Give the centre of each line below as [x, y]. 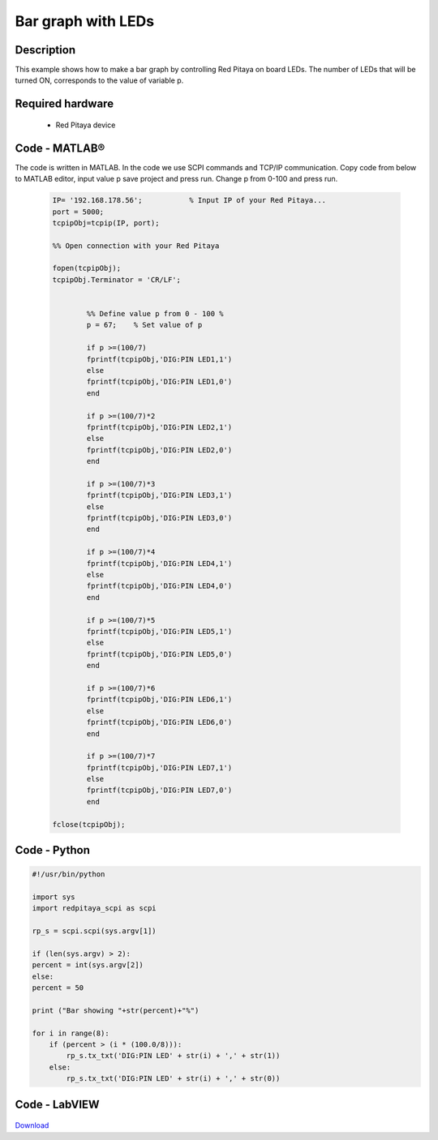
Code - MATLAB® [60, 148]
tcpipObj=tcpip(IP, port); [106, 223]
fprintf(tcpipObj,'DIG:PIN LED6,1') [159, 700]
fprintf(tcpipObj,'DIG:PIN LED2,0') [159, 450]
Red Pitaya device [86, 125]
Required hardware [64, 104]
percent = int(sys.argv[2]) [88, 965]
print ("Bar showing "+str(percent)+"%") [116, 1010]
